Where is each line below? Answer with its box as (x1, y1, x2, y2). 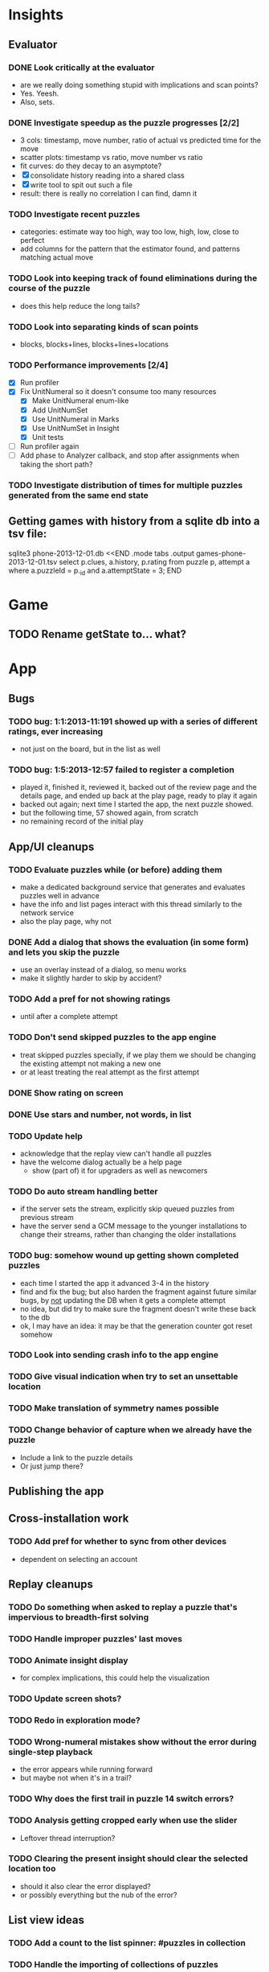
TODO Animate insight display (8, 1654, 128, 1666)
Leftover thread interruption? (19, 1833, 116, 1843)
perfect (19, 236, 45, 245)
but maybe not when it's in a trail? (19, 1773, 132, 1783)
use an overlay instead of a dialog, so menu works (19, 965, 187, 975)
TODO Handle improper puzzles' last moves (8, 1633, 183, 1644)
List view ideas (8, 1913, 84, 1927)
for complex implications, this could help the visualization (19, 1673, 210, 1682)
